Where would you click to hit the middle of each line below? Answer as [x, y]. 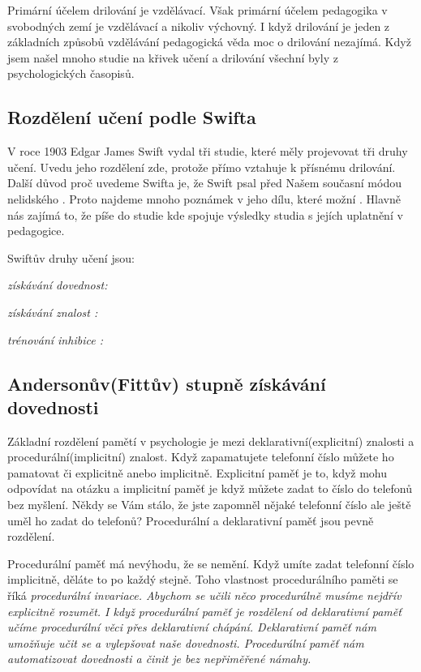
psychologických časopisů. [71, 73]
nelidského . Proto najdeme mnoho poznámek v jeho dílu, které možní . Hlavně [204, 198]
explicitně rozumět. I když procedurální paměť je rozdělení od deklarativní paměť [204, 611]
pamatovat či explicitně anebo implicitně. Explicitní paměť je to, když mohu [198, 472]
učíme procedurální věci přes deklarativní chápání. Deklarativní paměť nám [192, 627]
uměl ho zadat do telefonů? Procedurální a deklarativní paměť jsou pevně [191, 520]
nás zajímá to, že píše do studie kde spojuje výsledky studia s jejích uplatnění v [205, 214]
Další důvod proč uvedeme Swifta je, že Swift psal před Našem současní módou [204, 183]
